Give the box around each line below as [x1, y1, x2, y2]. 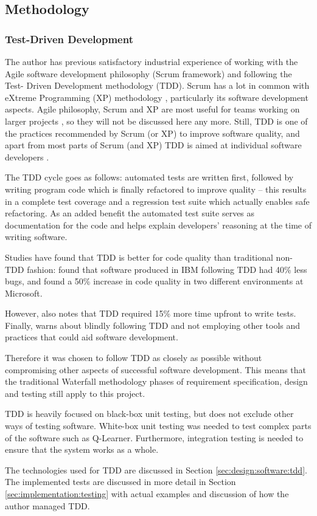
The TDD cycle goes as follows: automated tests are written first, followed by [5, 171, 294, 184]
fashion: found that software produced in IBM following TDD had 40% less [27, 263, 307, 275]
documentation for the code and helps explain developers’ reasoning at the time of [5, 218, 312, 231]
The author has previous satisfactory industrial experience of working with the [5, 55, 298, 67]
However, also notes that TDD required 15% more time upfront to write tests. [5, 307, 296, 320]
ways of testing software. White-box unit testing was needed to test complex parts [5, 419, 312, 432]
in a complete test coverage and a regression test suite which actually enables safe [5, 194, 310, 207]
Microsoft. [5, 286, 43, 299]
